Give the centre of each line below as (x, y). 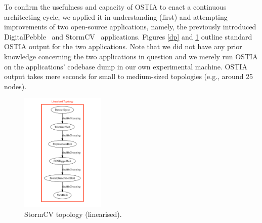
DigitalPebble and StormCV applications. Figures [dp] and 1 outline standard (128, 36)
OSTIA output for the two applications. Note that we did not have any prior (123, 46)
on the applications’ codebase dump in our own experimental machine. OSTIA (126, 66)
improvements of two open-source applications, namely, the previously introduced (130, 27)
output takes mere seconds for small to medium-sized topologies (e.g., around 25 (129, 76)
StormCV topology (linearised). (73, 214)
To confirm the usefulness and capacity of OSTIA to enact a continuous (115, 7)
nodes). (15, 86)
